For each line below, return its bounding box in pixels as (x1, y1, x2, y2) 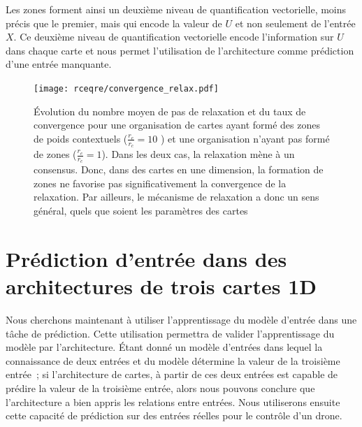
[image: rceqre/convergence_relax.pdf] (34, 83, 219, 94)
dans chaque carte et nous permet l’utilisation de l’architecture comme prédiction (6, 43, 354, 57)
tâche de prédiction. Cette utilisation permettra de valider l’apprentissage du (6, 326, 335, 340)
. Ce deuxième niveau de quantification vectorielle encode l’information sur (13, 29, 334, 44)
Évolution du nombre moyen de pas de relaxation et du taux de (34, 103, 306, 118)
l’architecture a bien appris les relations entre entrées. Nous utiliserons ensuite (6, 394, 340, 409)
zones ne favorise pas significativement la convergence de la (34, 175, 287, 190)
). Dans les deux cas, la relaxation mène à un (101, 147, 295, 161)
